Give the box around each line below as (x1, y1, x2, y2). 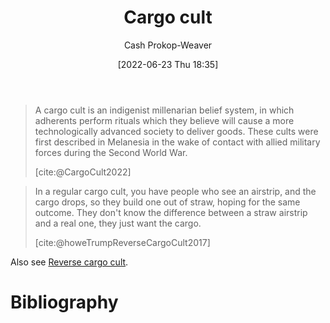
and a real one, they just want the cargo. (34, 217, 202, 229)
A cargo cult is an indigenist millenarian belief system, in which (34, 104, 295, 116)
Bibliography (10, 291, 119, 314)
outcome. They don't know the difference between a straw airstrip (34, 206, 308, 218)
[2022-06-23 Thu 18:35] (117, 58, 219, 70)
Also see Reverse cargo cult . (10, 256, 129, 268)
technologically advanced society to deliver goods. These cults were (34, 125, 319, 137)
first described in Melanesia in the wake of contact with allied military (34, 136, 321, 148)
